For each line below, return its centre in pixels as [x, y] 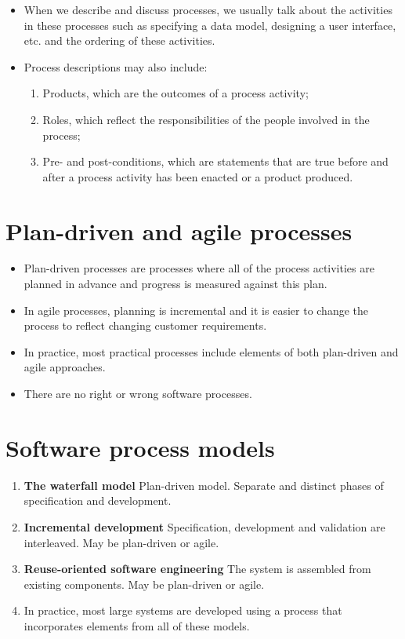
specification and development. [98, 500]
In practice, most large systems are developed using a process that [183, 610]
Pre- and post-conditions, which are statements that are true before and [215, 161]
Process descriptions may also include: [116, 66]
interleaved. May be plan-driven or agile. [121, 542]
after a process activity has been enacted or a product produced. [198, 176]
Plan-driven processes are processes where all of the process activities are [199, 268]
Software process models [140, 447]
